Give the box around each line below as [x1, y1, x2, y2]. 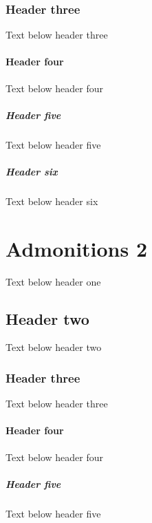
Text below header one [6, 274, 101, 288]
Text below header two [6, 340, 102, 354]
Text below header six [6, 193, 98, 208]
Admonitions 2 [6, 234, 148, 262]
